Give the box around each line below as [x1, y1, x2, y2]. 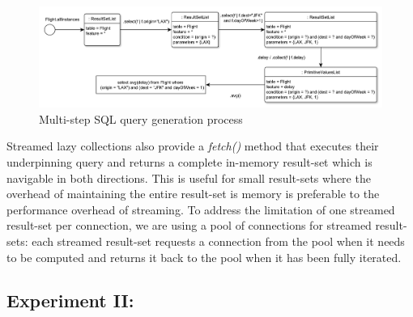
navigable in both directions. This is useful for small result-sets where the [6, 169, 371, 186]
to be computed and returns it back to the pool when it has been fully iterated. [6, 248, 402, 265]
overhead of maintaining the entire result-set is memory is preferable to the [6, 185, 380, 202]
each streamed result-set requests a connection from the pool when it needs [32, 232, 405, 249]
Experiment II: [6, 288, 134, 313]
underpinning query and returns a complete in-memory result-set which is [6, 153, 373, 170]
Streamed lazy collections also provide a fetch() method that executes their [6, 137, 379, 154]
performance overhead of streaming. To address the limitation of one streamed [6, 201, 395, 218]
